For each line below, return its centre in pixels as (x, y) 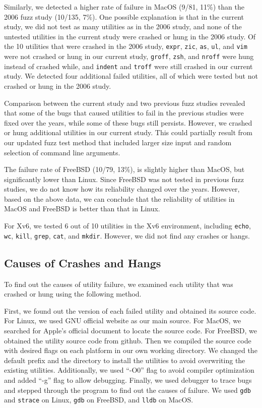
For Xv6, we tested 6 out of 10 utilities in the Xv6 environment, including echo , (127, 226)
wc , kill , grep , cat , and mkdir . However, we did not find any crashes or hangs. (127, 235)
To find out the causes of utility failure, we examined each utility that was (119, 284)
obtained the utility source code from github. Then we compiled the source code (128, 340)
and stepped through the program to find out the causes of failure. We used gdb (127, 390)
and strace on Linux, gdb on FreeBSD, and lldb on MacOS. (99, 400)
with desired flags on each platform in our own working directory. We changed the (131, 350)
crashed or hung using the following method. (73, 294)
